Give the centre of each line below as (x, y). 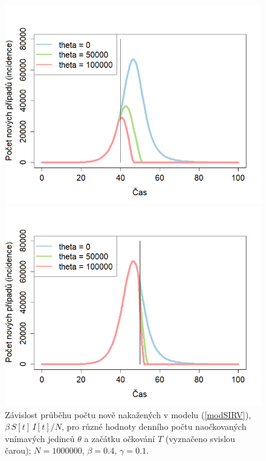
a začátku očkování (120, 438)
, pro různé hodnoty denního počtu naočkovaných (154, 426)
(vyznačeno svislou (200, 438)
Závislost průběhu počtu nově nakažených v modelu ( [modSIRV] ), (128, 414)
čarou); (18, 450)
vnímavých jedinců (40, 438)
